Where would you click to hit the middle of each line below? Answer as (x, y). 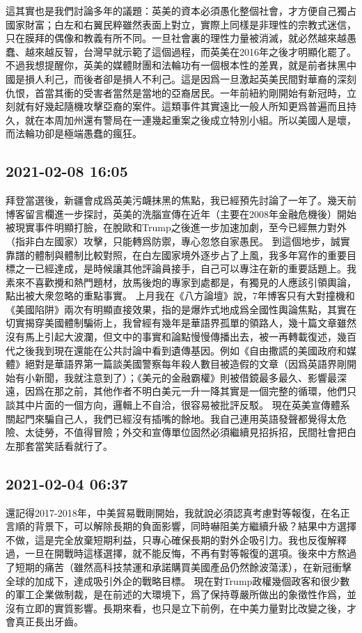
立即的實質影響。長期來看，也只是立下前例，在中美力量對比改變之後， (186, 608)
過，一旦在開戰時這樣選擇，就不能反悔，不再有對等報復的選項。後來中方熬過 (181, 553)
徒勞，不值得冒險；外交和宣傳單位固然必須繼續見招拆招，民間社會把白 (195, 432)
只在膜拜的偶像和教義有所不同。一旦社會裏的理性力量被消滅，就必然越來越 (176, 38)
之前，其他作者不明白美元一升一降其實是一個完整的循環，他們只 (210, 391)
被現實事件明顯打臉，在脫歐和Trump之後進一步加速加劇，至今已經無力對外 (176, 227)
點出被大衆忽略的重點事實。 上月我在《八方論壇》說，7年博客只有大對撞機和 (180, 296)
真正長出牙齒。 (49, 622)
